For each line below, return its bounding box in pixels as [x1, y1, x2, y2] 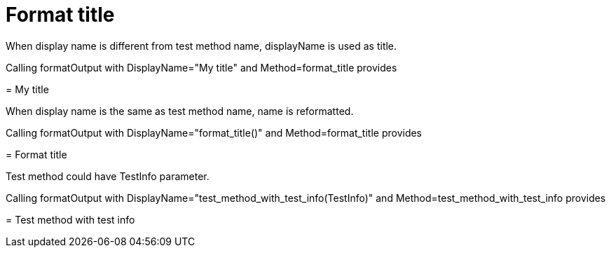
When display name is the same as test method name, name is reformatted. [6, 104, 354, 117]
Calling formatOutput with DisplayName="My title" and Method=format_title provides [6, 61, 397, 74]
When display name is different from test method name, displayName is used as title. [6, 39, 397, 52]
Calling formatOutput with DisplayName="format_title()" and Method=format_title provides [6, 126, 423, 139]
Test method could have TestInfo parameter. [6, 170, 210, 182]
